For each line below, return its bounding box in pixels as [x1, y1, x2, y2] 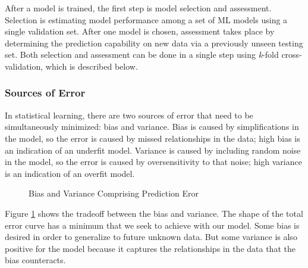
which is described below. [45, 60, 138, 72]
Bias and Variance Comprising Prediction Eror [29, 187, 199, 200]
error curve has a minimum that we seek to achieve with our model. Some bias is [5, 219, 300, 231]
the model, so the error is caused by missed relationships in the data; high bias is [5, 132, 300, 144]
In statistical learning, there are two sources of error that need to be [5, 108, 253, 121]
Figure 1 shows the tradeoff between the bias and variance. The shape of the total [5, 207, 303, 219]
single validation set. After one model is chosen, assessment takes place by [5, 25, 275, 38]
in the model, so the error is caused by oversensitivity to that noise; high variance [5, 155, 302, 168]
